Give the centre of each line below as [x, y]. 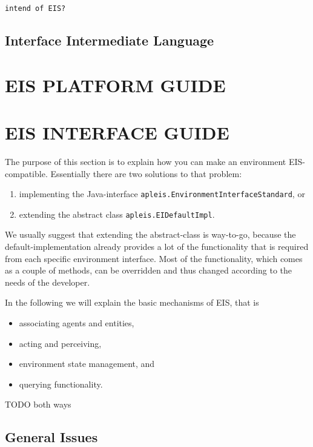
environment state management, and [87, 364]
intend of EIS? [35, 8]
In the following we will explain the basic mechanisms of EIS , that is [132, 302]
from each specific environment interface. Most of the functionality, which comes [154, 258]
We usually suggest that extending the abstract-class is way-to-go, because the [150, 234]
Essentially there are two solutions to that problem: [146, 173]
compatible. [26, 173]
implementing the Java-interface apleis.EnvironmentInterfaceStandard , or [162, 194]
